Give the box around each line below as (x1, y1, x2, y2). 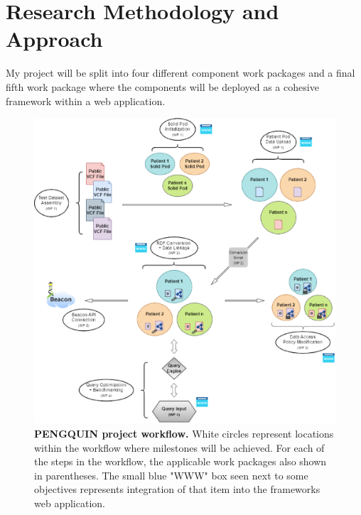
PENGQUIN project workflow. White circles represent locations (34, 425, 334, 440)
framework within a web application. (6, 93, 166, 108)
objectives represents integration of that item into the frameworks (34, 482, 320, 497)
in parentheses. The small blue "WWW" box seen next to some (34, 467, 308, 482)
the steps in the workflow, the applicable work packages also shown (34, 454, 327, 469)
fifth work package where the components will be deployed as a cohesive (6, 79, 319, 94)
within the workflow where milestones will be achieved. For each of (34, 440, 325, 455)
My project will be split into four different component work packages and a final (6, 65, 355, 80)
